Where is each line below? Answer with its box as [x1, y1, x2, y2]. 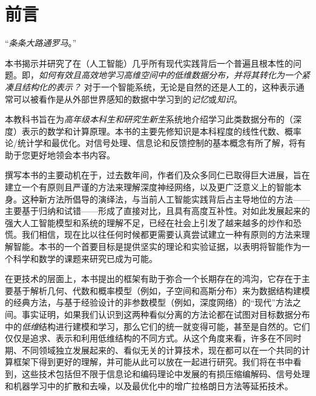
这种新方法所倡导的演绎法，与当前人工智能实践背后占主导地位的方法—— [21, 192, 310, 205]
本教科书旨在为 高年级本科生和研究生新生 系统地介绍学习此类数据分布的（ [5, 113, 293, 126]
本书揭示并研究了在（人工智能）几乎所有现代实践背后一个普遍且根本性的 [5, 56, 293, 69]
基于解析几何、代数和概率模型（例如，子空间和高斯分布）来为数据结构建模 [13, 284, 310, 297]
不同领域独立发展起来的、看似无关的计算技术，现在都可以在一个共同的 [21, 343, 301, 356]
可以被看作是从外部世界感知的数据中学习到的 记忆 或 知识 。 [13, 92, 242, 105]
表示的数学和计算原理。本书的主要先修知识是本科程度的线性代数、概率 [21, 124, 301, 137]
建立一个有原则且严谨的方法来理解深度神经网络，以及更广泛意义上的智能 [5, 181, 293, 193]
